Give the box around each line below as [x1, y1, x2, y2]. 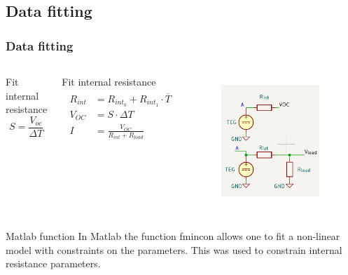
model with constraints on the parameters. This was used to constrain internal [6, 242, 342, 257]
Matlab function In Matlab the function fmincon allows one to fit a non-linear [6, 229, 340, 243]
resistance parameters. [6, 256, 101, 271]
